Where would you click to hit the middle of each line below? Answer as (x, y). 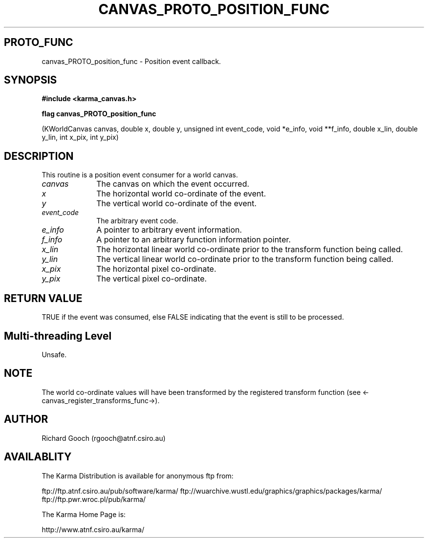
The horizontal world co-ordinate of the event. (181, 194)
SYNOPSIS (31, 80)
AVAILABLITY (38, 457)
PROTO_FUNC (39, 43)
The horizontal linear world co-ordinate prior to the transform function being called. (250, 249)
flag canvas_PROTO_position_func (99, 114)
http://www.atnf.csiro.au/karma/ (93, 529)
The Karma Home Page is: (84, 514)
